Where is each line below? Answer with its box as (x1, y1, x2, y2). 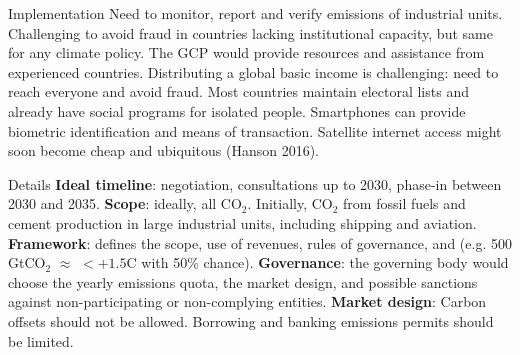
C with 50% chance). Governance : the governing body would (126, 252, 509, 273)
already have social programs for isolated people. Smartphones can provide (8, 100, 466, 121)
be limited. (8, 330, 74, 351)
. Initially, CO (247, 193, 333, 214)
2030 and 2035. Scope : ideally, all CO (8, 193, 242, 214)
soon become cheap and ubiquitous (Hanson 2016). (8, 140, 319, 161)
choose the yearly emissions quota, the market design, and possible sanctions (8, 271, 478, 292)
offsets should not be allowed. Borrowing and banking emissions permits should (8, 310, 494, 331)
